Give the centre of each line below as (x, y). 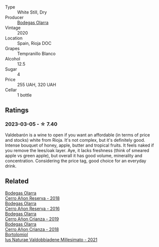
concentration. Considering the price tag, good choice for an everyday (76, 161)
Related (17, 181)
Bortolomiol (17, 234)
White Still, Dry (32, 12)
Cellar (11, 90)
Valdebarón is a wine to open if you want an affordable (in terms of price (78, 135)
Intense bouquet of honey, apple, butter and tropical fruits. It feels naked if (79, 145)
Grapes (12, 48)
